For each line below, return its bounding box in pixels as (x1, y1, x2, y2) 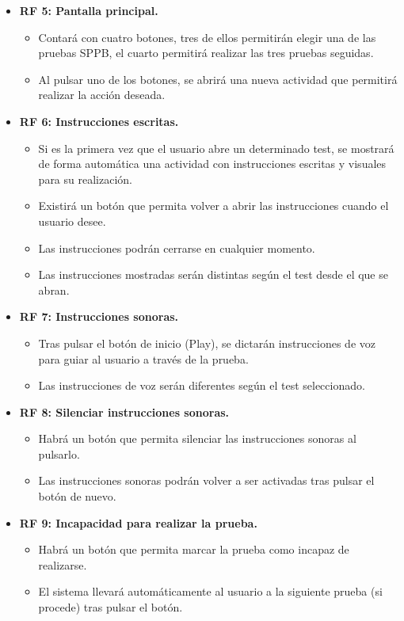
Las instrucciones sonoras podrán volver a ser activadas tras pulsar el (38, 472, 375, 489)
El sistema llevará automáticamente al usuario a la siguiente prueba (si (38, 583, 383, 600)
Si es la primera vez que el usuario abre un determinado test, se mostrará (38, 139, 394, 156)
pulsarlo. (38, 445, 80, 462)
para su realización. (38, 170, 132, 187)
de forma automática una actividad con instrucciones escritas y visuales (38, 155, 387, 172)
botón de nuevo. (38, 488, 116, 505)
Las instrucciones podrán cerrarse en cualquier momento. (38, 239, 315, 256)
